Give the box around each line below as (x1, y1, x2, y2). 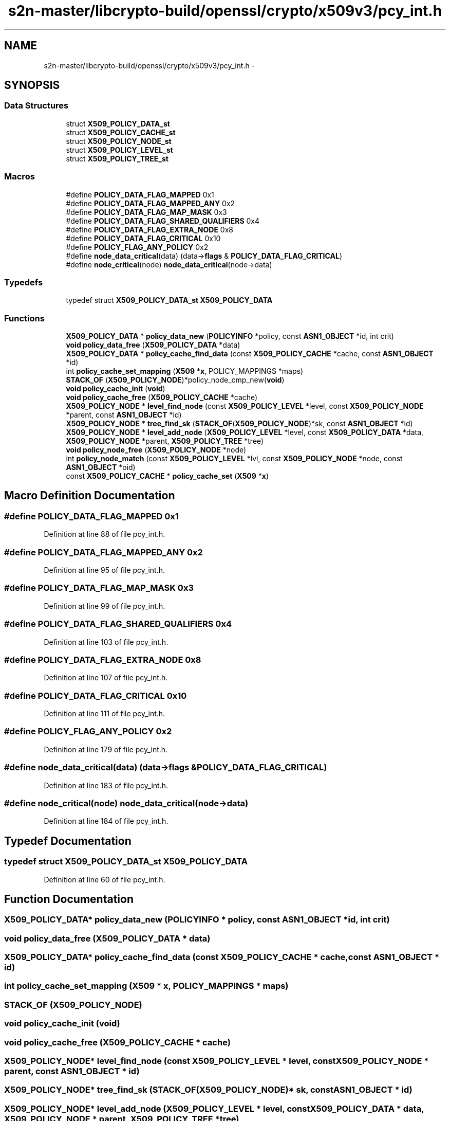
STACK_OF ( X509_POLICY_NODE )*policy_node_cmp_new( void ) (66, 375, 285, 385)
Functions (4, 313, 45, 323)
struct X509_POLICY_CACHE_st (66, 128, 176, 137)
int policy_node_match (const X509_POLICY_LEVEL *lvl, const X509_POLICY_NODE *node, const (66, 454, 403, 463)
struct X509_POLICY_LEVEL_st (66, 145, 173, 154)
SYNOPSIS (4, 79, 60, 92)
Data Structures (4, 100, 69, 111)
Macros (4, 171, 35, 182)
